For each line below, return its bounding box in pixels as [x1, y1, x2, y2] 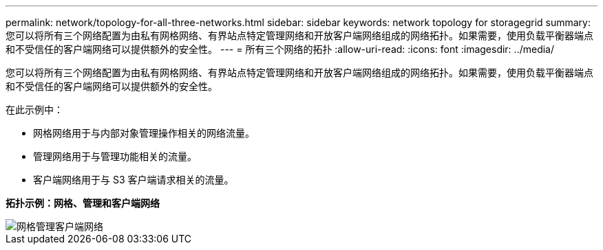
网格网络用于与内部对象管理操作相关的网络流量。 [33, 127, 255, 139]
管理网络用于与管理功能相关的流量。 [33, 150, 197, 162]
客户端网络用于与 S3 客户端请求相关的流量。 [33, 174, 234, 185]
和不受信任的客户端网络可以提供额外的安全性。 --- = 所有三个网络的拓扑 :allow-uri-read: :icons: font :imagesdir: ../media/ [6, 43, 555, 55]
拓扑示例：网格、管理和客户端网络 [6, 197, 160, 209]
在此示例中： [6, 104, 63, 115]
